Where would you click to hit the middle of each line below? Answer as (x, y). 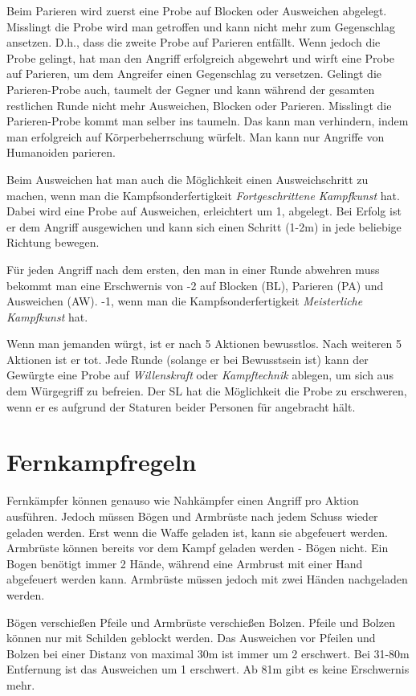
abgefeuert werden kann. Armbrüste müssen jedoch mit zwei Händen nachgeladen (207, 579)
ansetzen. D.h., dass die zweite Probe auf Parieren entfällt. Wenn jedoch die (194, 42)
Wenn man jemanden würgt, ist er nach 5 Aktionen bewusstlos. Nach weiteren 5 (204, 344)
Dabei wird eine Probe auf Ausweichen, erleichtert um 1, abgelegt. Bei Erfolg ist (204, 211)
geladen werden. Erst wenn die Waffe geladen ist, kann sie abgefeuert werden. (198, 532)
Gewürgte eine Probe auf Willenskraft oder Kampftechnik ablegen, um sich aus (200, 375)
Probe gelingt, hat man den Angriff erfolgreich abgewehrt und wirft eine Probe (200, 57)
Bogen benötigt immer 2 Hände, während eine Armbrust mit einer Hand (185, 563)
